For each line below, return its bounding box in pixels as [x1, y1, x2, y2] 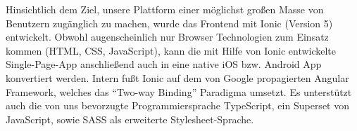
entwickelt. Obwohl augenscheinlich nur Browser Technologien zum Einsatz [6, 29, 329, 44]
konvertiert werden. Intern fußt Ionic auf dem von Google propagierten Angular [6, 70, 349, 85]
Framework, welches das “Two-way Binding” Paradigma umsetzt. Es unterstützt [6, 84, 352, 99]
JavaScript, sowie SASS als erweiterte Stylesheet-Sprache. [6, 111, 254, 126]
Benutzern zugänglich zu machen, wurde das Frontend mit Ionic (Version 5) [6, 15, 333, 30]
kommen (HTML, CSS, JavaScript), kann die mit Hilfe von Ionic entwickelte [6, 43, 337, 57]
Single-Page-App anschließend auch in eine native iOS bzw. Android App [6, 57, 322, 71]
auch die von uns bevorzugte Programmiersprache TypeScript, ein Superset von [6, 98, 349, 113]
